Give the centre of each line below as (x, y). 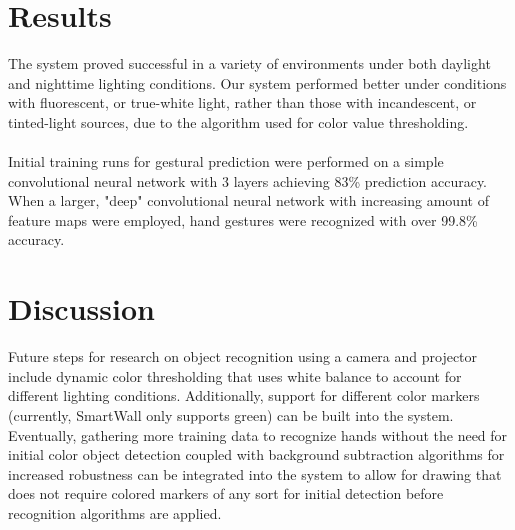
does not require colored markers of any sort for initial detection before (226, 493)
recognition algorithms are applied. (115, 512)
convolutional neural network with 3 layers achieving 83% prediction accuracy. (248, 180)
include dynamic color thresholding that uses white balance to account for (235, 375)
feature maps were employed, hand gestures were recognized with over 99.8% (243, 219)
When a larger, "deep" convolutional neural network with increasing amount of (248, 200)
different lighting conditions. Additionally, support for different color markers (244, 395)
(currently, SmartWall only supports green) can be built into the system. (231, 414)
